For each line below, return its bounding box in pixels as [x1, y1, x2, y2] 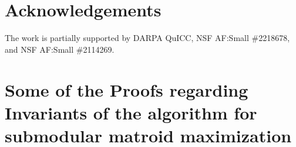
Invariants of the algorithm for [5, 100, 257, 124]
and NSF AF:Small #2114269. [5, 43, 115, 55]
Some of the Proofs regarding [5, 77, 248, 101]
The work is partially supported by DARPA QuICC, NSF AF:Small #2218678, [5, 32, 290, 44]
